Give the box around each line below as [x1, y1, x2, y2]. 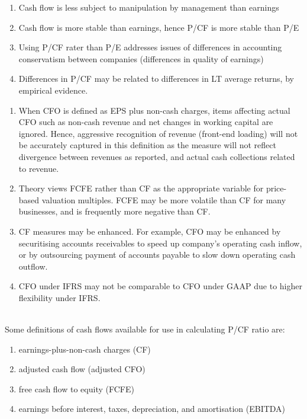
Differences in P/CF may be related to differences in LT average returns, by [18, 72, 294, 85]
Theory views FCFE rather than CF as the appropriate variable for [18, 182, 264, 194]
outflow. [18, 260, 48, 272]
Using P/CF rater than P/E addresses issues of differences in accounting [18, 41, 282, 53]
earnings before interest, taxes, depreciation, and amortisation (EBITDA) [18, 402, 286, 415]
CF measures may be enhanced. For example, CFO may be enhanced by [18, 225, 281, 237]
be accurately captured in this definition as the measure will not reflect [18, 139, 276, 151]
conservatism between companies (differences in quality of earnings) [18, 52, 264, 65]
